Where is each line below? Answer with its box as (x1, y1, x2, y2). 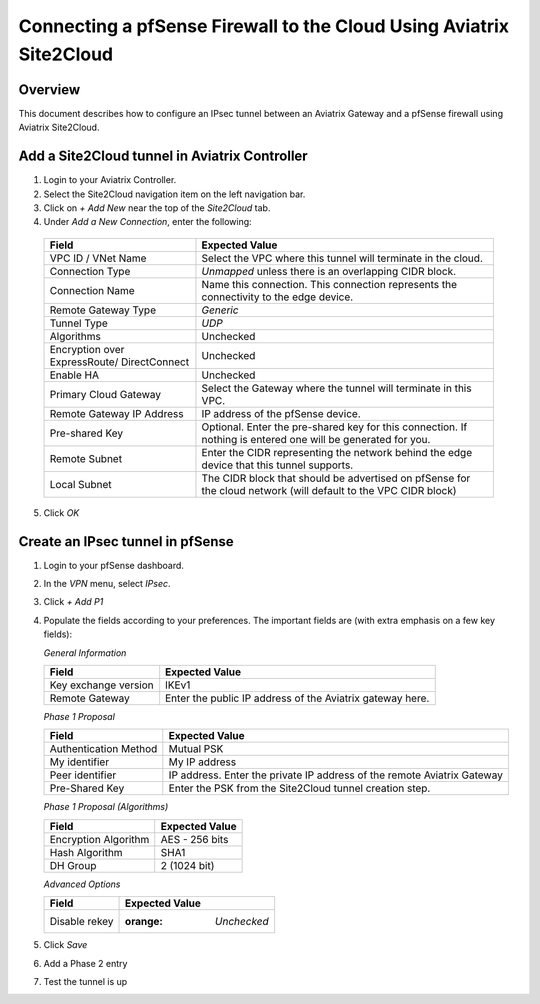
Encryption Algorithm (49, 832, 150, 846)
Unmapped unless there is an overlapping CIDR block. (201, 264, 457, 278)
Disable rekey (49, 915, 114, 929)
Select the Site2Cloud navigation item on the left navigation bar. (43, 188, 306, 200)
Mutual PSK (168, 742, 224, 756)
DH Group (49, 858, 97, 872)
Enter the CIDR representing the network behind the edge (201, 445, 473, 459)
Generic (201, 303, 239, 317)
